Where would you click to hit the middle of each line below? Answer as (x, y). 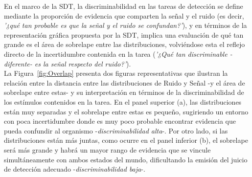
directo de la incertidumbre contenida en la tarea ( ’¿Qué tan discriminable (116, 54)
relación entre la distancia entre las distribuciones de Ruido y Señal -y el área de (125, 82)
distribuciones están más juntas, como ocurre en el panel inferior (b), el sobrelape (126, 140)
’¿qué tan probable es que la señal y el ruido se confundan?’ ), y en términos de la (126, 25)
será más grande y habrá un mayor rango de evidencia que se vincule (107, 149)
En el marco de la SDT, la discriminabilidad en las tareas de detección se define (124, 6)
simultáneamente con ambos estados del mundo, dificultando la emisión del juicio (126, 159)
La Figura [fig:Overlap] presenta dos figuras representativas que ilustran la (116, 73)
